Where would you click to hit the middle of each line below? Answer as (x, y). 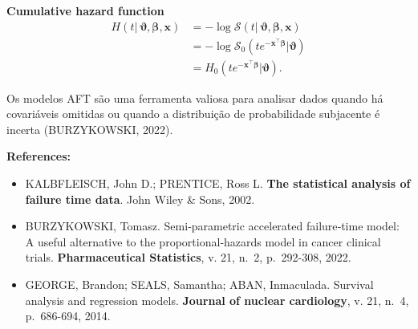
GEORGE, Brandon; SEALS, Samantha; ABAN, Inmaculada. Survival (199, 284)
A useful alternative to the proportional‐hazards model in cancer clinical (203, 241)
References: (39, 156)
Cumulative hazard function (85, 10)
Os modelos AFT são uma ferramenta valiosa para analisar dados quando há (195, 97)
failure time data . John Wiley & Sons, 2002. (140, 199)
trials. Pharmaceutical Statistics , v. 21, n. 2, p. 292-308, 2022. (188, 257)
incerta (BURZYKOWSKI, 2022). (90, 129)
